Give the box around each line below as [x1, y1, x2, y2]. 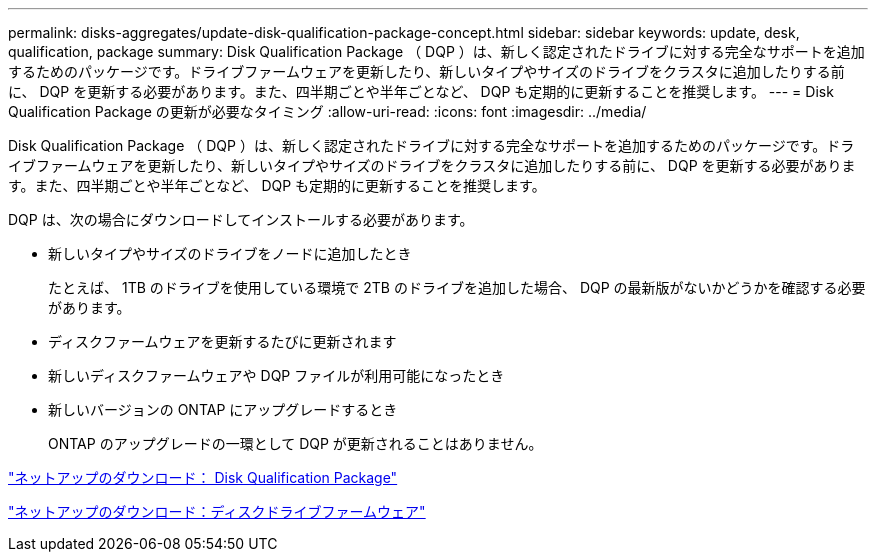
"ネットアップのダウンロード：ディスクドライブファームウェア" [8, 503, 426, 520]
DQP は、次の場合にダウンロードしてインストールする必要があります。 [8, 211, 474, 228]
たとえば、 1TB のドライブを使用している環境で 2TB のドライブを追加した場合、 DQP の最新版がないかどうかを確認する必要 [48, 279, 866, 296]
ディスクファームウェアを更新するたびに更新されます [48, 333, 397, 350]
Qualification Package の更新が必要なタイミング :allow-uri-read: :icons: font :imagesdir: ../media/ [8, 103, 647, 120]
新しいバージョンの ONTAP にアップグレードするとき [48, 401, 398, 418]
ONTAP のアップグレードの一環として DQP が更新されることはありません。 [48, 435, 543, 452]
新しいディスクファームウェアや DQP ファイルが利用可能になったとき [48, 367, 505, 384]
